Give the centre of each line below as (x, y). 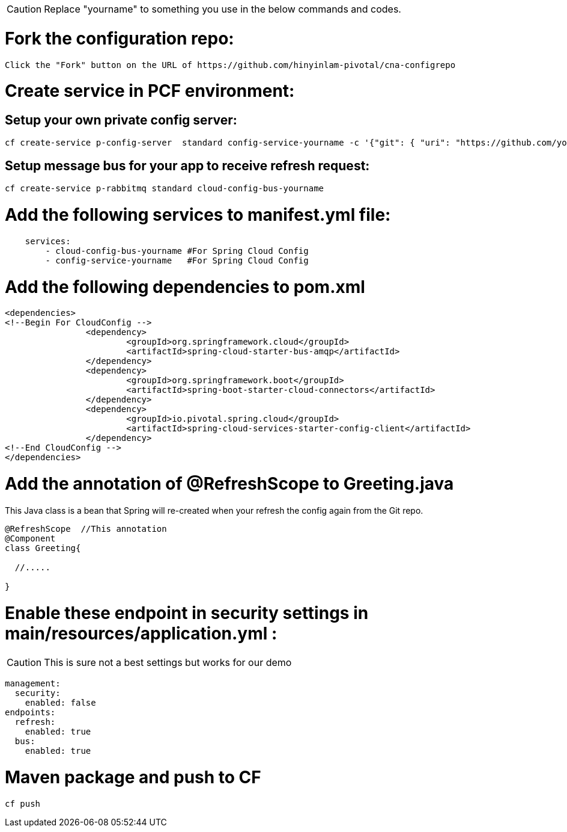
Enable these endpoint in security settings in (187, 613)
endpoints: (30, 713)
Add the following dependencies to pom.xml (185, 287)
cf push (23, 803)
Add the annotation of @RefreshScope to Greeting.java (229, 484)
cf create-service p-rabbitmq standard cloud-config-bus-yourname (165, 189)
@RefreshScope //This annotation (86, 528)
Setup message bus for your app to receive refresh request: (187, 165)
